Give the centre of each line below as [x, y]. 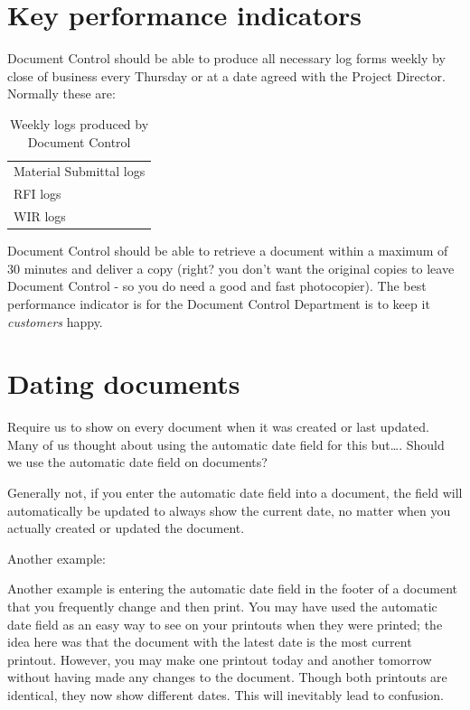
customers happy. [55, 321]
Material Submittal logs [80, 171]
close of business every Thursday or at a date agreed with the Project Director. [226, 75]
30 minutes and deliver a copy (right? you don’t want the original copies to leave [231, 268]
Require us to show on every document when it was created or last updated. [218, 427]
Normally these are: [61, 93]
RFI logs [38, 194]
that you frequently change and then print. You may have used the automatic [222, 606]
